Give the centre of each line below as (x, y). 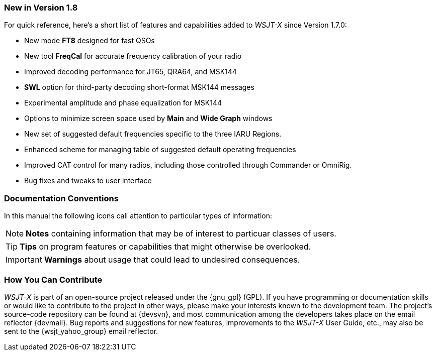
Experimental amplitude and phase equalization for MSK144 (123, 103)
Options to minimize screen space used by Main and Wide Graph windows (148, 119)
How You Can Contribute (53, 279)
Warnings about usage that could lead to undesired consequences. (172, 260)
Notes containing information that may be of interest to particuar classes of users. (181, 234)
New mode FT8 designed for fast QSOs (90, 41)
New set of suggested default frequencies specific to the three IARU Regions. (153, 134)
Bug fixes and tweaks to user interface (88, 181)
